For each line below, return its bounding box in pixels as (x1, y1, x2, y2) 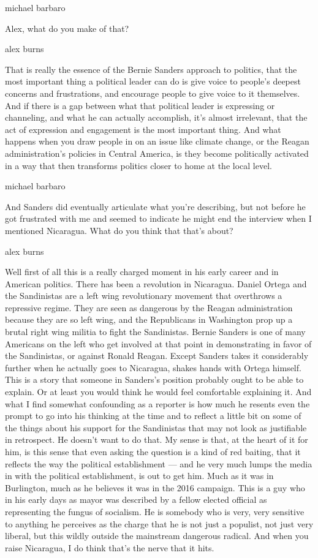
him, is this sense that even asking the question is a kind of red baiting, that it (5, 445, 301, 458)
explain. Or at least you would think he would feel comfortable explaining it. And (5, 385, 312, 398)
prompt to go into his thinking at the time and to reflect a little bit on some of (5, 409, 301, 422)
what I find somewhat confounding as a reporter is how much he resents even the (5, 397, 310, 410)
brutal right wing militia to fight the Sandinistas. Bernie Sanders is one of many (5, 325, 306, 338)
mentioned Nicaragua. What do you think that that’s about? (5, 224, 233, 236)
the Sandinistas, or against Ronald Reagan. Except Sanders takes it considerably (5, 349, 309, 362)
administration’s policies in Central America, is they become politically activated (5, 146, 309, 159)
